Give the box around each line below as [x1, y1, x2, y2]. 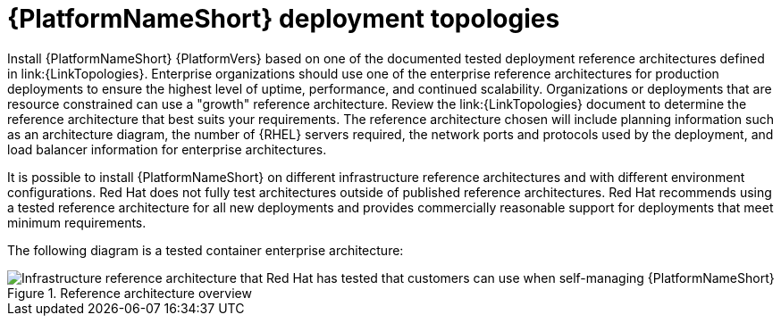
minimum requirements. [7, 214, 147, 230]
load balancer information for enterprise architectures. [7, 141, 327, 157]
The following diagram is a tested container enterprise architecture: [7, 242, 404, 258]
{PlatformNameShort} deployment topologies [7, 4, 560, 34]
